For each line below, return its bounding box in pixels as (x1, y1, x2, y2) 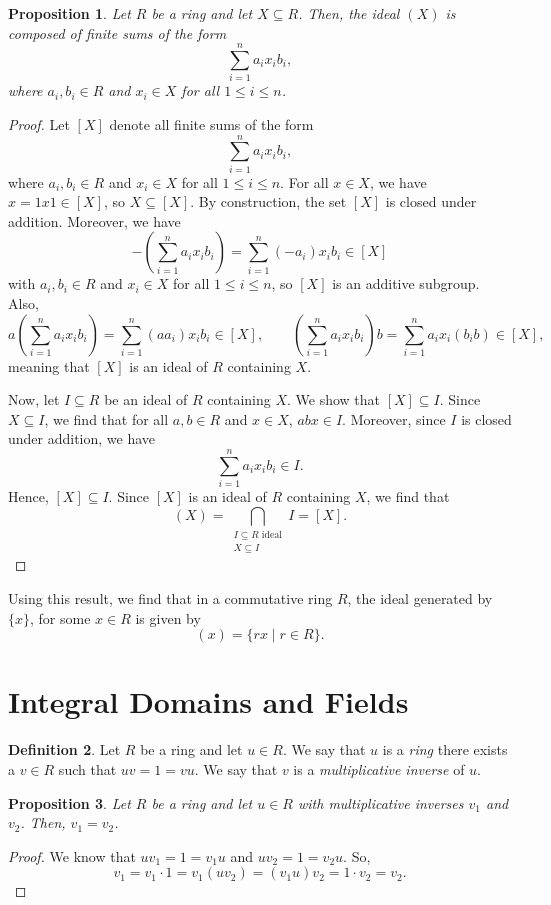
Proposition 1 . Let (8, 3, 131, 23)
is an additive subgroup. (332, 273, 480, 294)
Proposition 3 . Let (8, 792, 131, 813)
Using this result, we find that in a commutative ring (8, 588, 333, 609)
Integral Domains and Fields (8, 681, 409, 722)
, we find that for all (44, 408, 169, 429)
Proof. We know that (8, 845, 136, 866)
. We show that (287, 389, 381, 410)
